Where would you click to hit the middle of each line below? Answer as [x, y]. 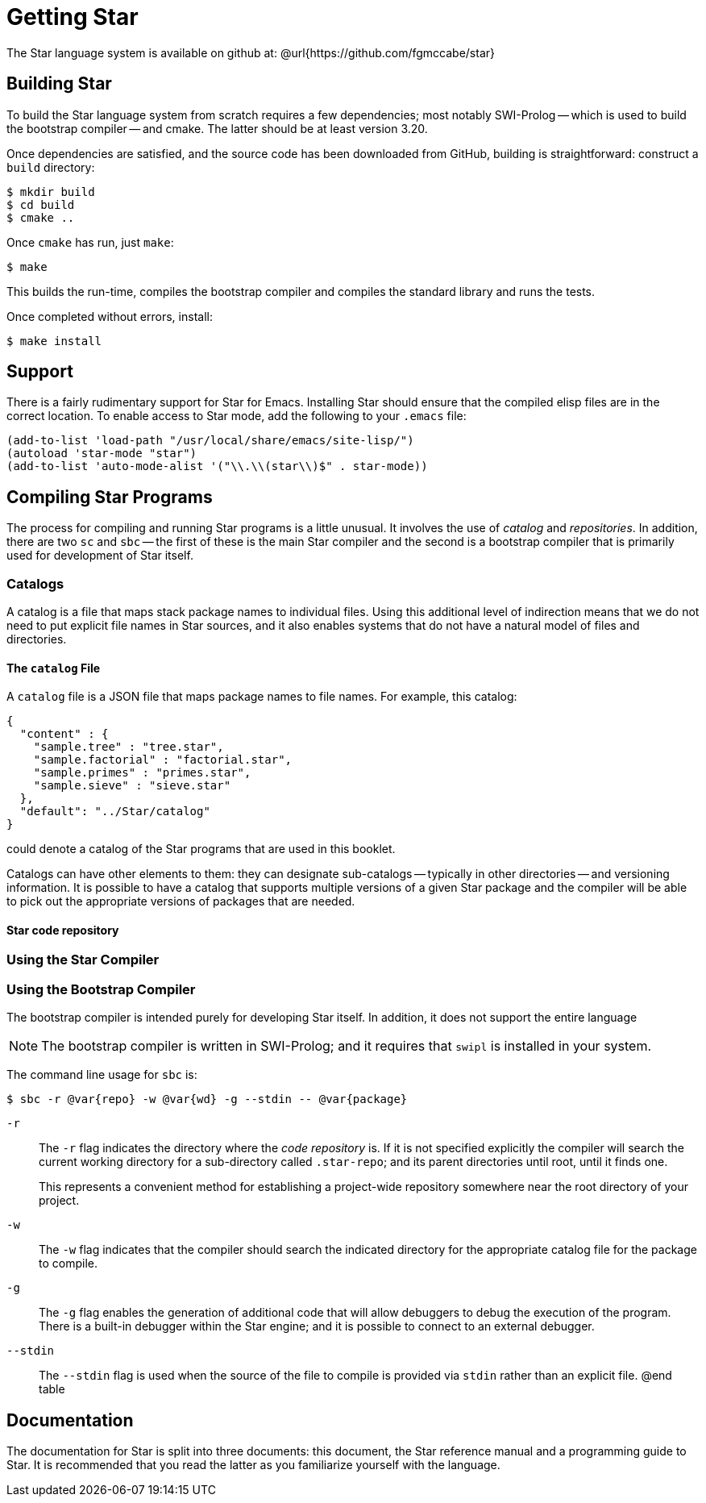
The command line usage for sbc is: [102, 1075]
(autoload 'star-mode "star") [102, 454]
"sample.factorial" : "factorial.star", [163, 760]
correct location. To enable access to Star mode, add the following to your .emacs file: [237, 416]
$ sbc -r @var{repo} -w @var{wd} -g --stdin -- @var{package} [207, 1099]
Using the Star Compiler [83, 960]
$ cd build [41, 204]
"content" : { [64, 734]
